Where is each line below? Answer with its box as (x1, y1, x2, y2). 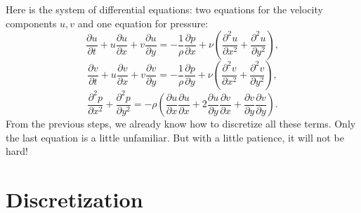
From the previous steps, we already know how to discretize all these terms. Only (6, 116, 356, 131)
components (6, 15, 57, 30)
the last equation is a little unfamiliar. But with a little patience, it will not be (6, 130, 344, 144)
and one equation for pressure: (77, 15, 209, 30)
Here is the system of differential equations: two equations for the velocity (6, 2, 323, 16)
